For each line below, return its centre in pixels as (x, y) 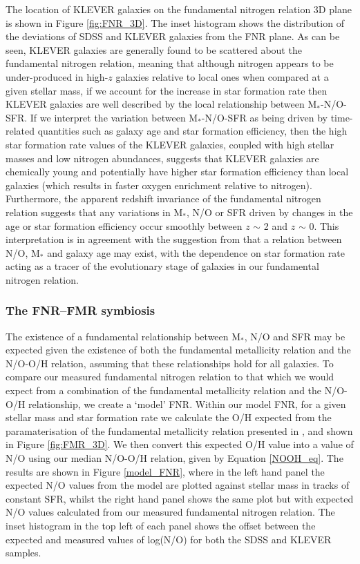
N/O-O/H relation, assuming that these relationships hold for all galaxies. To (170, 363)
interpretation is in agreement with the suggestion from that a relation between (174, 239)
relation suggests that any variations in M (94, 212)
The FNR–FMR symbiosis (80, 310)
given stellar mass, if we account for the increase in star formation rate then (167, 90)
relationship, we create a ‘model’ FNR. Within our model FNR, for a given (187, 403)
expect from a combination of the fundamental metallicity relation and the (164, 390)
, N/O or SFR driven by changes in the (269, 212)
